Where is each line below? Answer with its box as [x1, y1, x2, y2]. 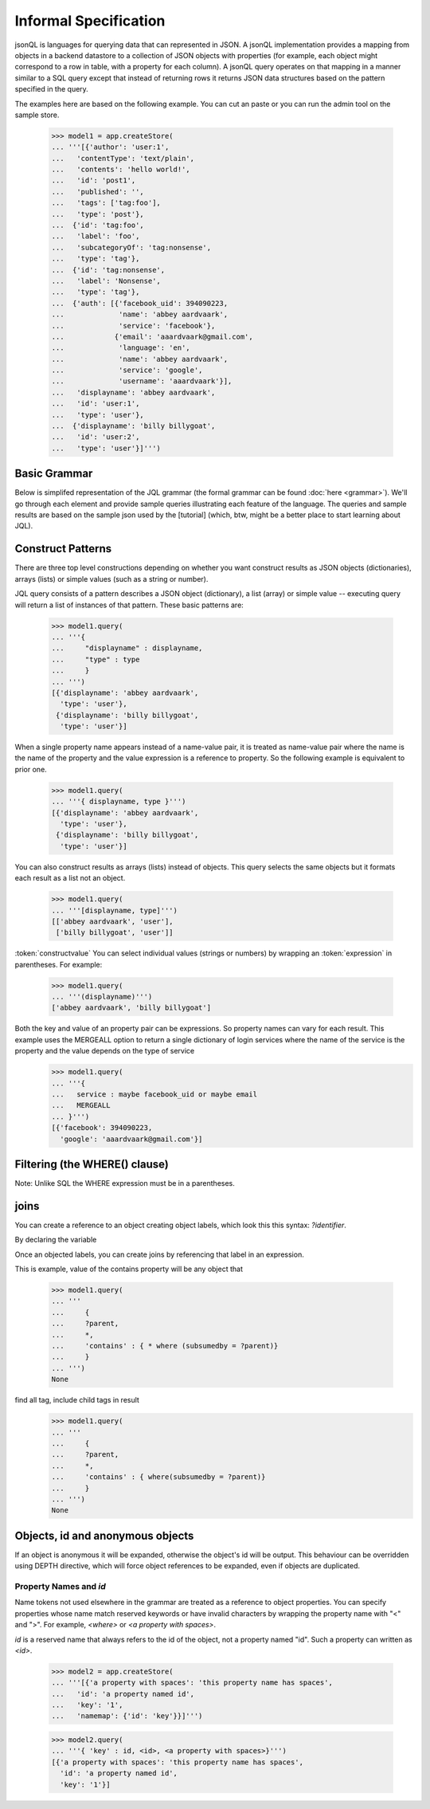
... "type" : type [51, 654, 140, 664]
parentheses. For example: [14, 959, 103, 969]
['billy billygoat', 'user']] [56, 928, 174, 937]
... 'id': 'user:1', [51, 399, 140, 408]
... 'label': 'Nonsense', [51, 276, 161, 285]
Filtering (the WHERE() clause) [14, 1157, 169, 1171]
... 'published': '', [51, 187, 145, 196]
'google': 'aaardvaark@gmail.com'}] [60, 1134, 203, 1144]
